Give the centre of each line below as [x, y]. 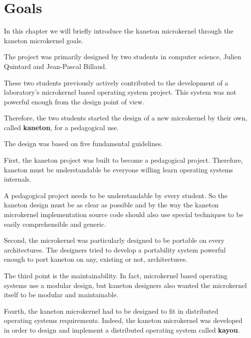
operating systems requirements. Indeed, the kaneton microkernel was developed [123, 320]
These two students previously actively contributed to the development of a [116, 82]
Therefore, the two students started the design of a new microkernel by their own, [126, 118]
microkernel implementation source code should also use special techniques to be [124, 214]
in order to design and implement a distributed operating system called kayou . [122, 330]
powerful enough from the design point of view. [74, 101]
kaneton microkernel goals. [44, 40]
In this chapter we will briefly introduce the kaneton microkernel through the [119, 31]
